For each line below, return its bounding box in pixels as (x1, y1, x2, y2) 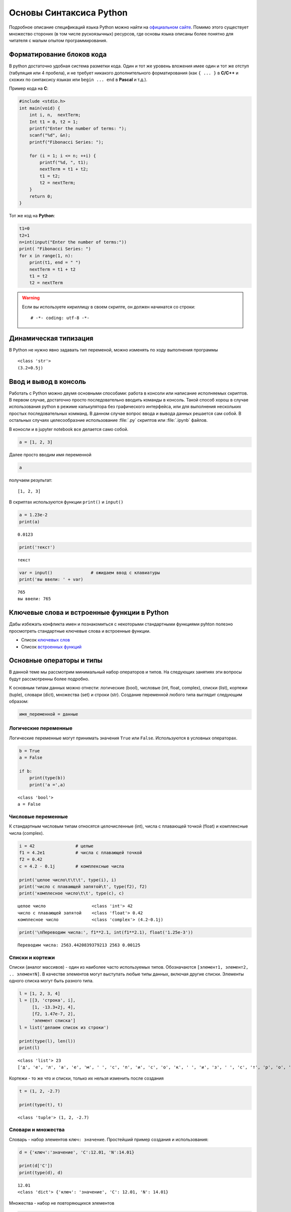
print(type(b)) (29, 775, 65, 781)
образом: (9, 699, 29, 704)
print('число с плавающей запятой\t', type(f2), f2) (19, 884, 147, 889)
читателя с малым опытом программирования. (9, 38, 108, 44)
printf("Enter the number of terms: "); (29, 126, 127, 131)
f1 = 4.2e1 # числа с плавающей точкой (19, 850, 143, 855)
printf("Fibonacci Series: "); (29, 139, 104, 145)
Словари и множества (9, 1126, 65, 1133)
